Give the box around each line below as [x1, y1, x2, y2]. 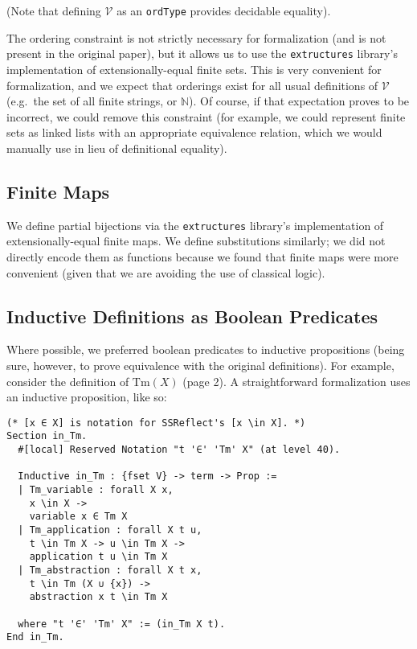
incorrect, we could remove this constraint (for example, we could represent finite [6, 108, 406, 125]
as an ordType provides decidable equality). [117, 2, 331, 18]
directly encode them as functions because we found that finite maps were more [6, 248, 399, 265]
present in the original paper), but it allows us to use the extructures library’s [6, 45, 398, 62]
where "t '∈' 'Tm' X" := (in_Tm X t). [18, 618, 226, 630]
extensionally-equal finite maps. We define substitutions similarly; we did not [6, 232, 386, 249]
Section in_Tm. [6, 430, 88, 442]
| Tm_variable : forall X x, [18, 483, 174, 495]
